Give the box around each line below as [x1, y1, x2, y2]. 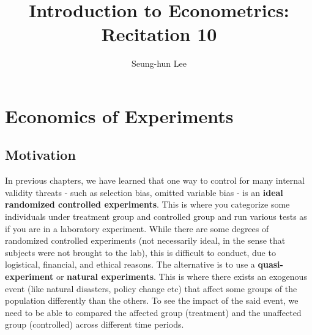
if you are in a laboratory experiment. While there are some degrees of [5, 222, 269, 235]
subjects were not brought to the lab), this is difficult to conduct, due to [5, 246, 276, 258]
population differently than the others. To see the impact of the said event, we [5, 294, 299, 307]
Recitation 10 [101, 21, 217, 47]
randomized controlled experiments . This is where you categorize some [5, 198, 290, 211]
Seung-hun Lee [131, 57, 187, 70]
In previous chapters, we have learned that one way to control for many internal [5, 174, 305, 187]
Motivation [5, 145, 76, 164]
